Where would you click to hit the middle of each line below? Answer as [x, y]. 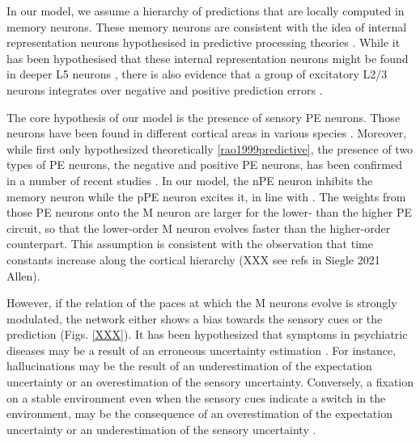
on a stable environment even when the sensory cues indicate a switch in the [196, 397]
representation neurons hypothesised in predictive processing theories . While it [204, 42]
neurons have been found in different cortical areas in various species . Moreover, [207, 133]
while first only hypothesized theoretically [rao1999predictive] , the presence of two [210, 148]
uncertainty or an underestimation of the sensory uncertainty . [161, 429]
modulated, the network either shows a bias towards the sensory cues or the [195, 318]
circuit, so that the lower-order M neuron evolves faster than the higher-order [199, 228]
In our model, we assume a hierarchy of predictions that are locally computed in [206, 11]
